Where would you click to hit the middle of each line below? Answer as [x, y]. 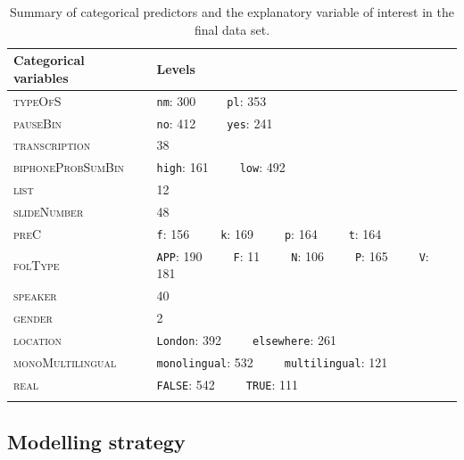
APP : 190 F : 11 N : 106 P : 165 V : [293, 255]
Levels [176, 68]
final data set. [232, 29]
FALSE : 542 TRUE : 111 [228, 384]
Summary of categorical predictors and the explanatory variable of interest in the [232, 12]
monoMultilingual [65, 361]
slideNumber [49, 212]
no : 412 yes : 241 [215, 123]
